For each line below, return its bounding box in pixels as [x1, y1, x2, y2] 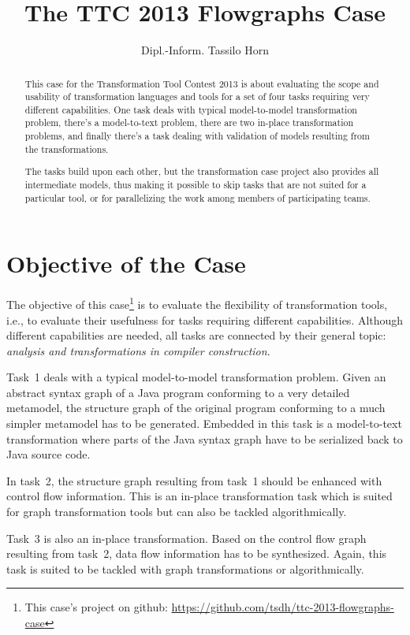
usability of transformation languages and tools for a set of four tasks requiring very [24, 90, 370, 103]
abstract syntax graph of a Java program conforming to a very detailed [6, 384, 350, 400]
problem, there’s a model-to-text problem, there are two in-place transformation [24, 116, 353, 129]
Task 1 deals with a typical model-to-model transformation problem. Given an [6, 369, 386, 385]
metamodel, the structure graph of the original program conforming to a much [6, 399, 386, 416]
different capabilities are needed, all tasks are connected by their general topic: [6, 327, 386, 343]
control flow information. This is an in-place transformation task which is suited [6, 488, 393, 504]
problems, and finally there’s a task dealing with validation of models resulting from [24, 129, 370, 143]
